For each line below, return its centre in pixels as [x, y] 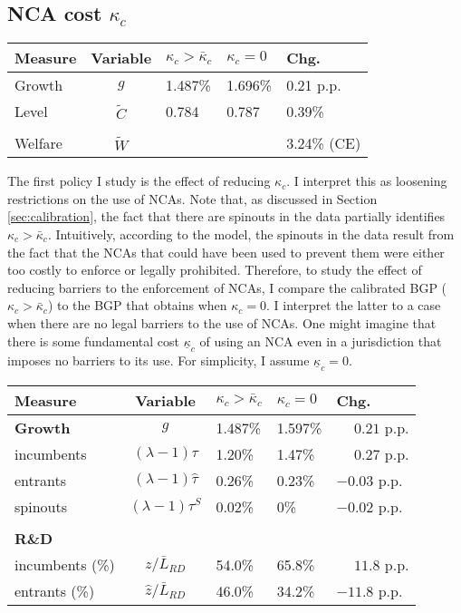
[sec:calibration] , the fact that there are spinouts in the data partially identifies [226, 216]
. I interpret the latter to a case [354, 305]
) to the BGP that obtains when [137, 305]
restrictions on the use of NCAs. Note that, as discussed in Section [192, 198]
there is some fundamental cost [94, 341]
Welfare [38, 143]
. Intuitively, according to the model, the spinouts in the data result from [251, 234]
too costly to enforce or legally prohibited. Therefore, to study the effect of [215, 270]
